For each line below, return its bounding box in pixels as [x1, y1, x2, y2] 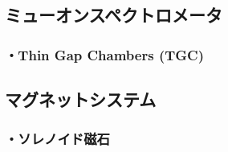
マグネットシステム [5, 87, 157, 112]
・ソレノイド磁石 [5, 129, 110, 149]
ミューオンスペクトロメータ [5, 2, 223, 27]
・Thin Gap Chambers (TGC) [5, 44, 204, 64]
